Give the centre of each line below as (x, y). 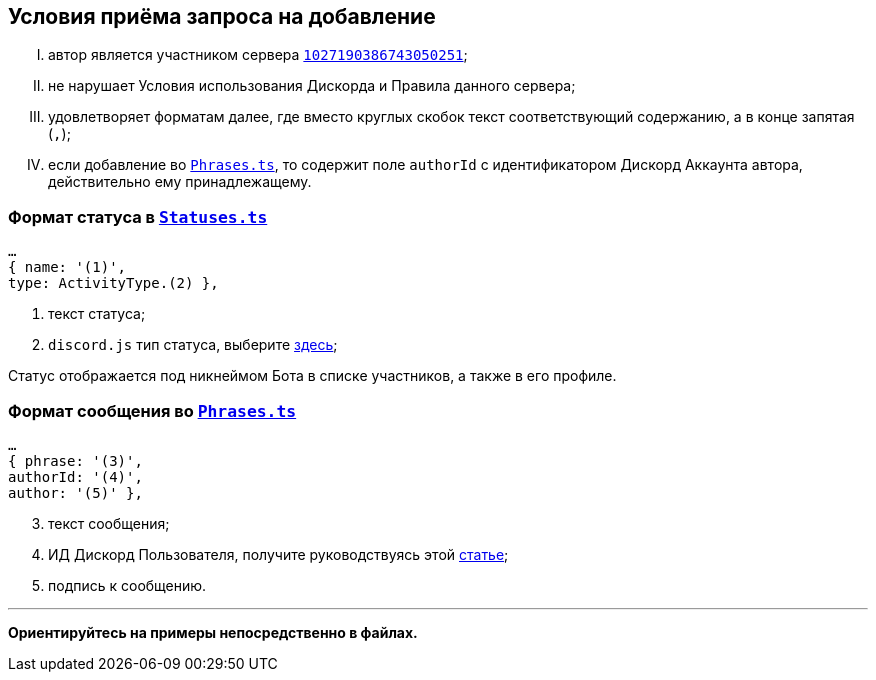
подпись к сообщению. (127, 585)
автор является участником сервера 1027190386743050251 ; (258, 55)
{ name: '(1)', (67, 267)
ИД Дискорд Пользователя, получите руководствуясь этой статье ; (278, 554)
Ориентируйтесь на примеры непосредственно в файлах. (213, 632)
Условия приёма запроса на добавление (222, 16)
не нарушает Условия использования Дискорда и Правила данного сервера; (312, 86)
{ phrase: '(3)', (75, 460)
